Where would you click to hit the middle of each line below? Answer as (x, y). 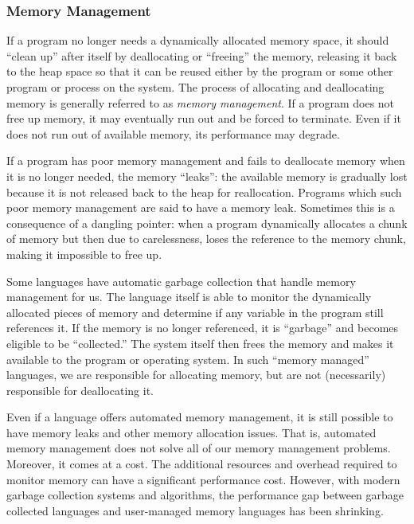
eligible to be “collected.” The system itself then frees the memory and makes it (200, 343)
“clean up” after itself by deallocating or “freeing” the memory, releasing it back (202, 55)
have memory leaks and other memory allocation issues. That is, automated (191, 432)
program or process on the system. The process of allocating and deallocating (195, 87)
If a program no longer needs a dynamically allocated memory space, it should (198, 40)
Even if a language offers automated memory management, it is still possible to (200, 417)
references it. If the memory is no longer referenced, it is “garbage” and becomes (203, 328)
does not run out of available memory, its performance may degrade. (173, 133)
